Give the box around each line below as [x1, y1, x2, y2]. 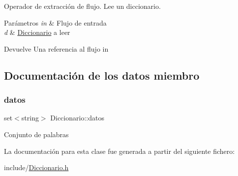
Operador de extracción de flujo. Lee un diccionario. [4, 1, 161, 11]
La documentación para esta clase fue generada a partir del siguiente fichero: [4, 146, 235, 156]
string [21, 113, 39, 123]
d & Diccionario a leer [4, 27, 70, 37]
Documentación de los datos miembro [4, 67, 200, 83]
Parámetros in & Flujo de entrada [4, 17, 107, 28]
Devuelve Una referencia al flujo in [4, 43, 109, 54]
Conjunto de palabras [4, 129, 69, 139]
